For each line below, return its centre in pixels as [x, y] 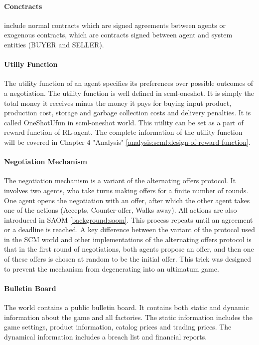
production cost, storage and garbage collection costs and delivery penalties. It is [128, 113]
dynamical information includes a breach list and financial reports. [106, 336]
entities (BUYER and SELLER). [54, 44]
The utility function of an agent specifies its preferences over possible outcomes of [129, 83]
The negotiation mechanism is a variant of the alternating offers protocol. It [120, 180]
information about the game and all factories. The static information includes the [128, 317]
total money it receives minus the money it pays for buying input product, [118, 103]
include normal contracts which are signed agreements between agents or [115, 25]
